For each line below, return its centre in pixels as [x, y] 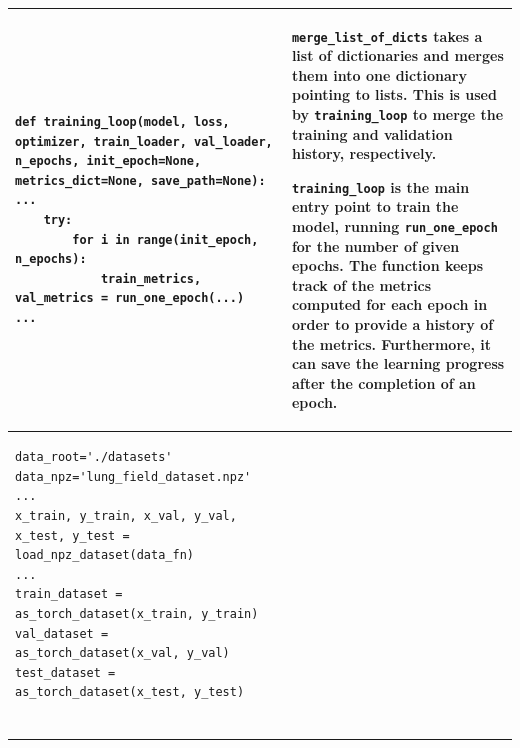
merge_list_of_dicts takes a [387, 35]
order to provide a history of [392, 324]
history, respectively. [364, 153]
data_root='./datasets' [94, 457]
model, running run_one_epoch [394, 226]
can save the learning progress [398, 363]
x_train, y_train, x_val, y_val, [126, 516]
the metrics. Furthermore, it [391, 343]
